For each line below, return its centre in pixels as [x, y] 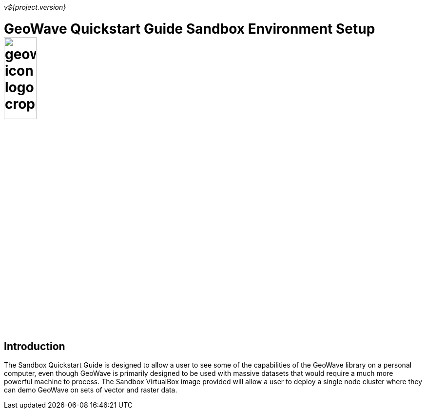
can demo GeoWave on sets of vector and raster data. [91, 390]
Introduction [35, 347]
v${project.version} [35, 7]
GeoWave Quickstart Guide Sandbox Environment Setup [190, 29]
